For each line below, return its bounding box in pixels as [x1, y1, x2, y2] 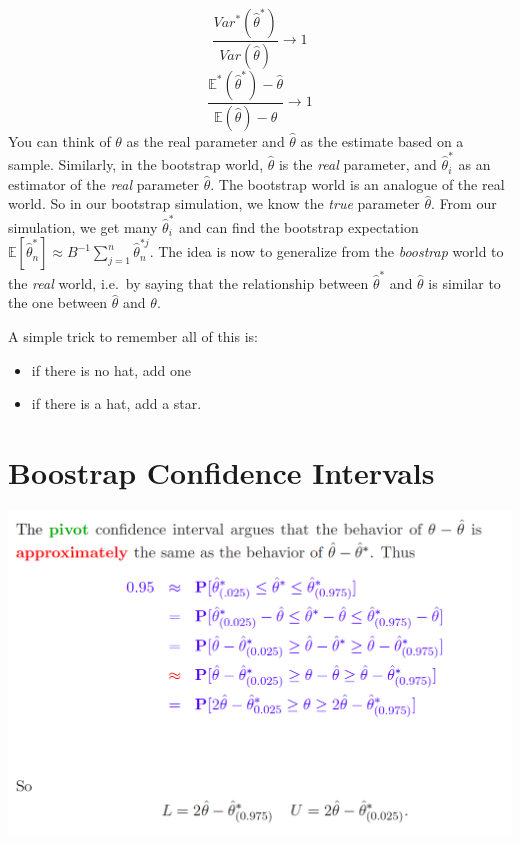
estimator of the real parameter [8, 173, 200, 194]
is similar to [428, 272, 501, 293]
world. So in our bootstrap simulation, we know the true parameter [8, 193, 420, 214]
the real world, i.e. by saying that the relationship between [8, 272, 369, 293]
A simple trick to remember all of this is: [8, 326, 258, 347]
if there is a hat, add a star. [31, 393, 202, 414]
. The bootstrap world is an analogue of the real [210, 173, 505, 194]
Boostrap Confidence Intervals [8, 452, 435, 493]
